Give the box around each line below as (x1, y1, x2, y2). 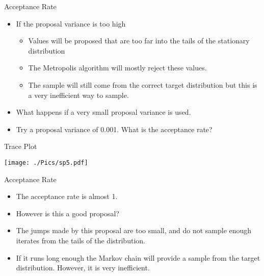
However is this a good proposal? (16, 208, 119, 218)
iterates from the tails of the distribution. (16, 235, 145, 245)
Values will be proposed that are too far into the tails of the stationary (28, 35, 250, 46)
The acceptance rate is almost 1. (16, 191, 118, 202)
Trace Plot (4, 141, 37, 152)
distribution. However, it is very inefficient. (16, 262, 150, 273)
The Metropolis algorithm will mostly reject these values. (28, 62, 207, 73)
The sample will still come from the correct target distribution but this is (28, 79, 257, 90)
